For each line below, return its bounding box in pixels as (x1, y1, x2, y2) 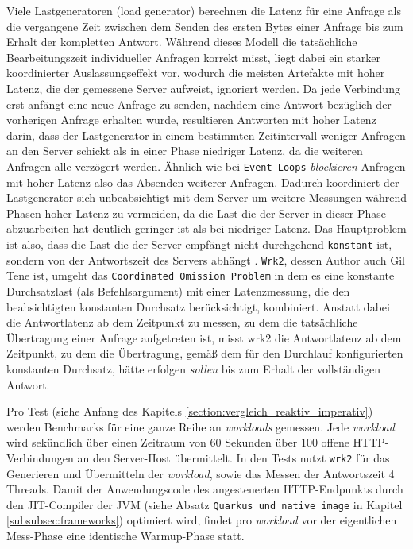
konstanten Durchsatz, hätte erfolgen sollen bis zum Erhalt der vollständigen (6, 360, 381, 377)
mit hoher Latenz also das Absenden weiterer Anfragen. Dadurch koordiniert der (6, 173, 399, 190)
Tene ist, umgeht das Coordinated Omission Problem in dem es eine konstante (6, 267, 395, 284)
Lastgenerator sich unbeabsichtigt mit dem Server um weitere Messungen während (6, 189, 407, 206)
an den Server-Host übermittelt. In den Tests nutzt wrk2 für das (77, 449, 390, 466)
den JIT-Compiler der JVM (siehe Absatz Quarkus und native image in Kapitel (6, 496, 403, 512)
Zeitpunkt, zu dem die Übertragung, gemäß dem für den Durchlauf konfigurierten (6, 345, 403, 361)
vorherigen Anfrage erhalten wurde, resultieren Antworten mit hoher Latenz (6, 111, 376, 128)
